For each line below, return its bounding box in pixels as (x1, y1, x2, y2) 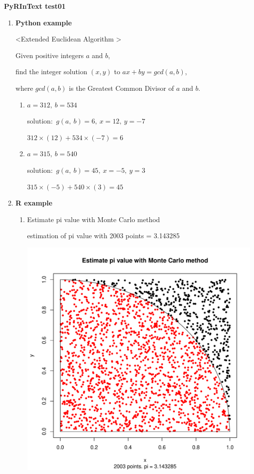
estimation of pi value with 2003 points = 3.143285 (27, 230, 180, 241)
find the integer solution (15, 66, 87, 77)
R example (15, 198, 53, 208)
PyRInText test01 (4, 1, 66, 11)
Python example (15, 17, 72, 27)
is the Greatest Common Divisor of (69, 82, 174, 93)
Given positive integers (15, 50, 84, 60)
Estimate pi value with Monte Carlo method (27, 214, 160, 224)
